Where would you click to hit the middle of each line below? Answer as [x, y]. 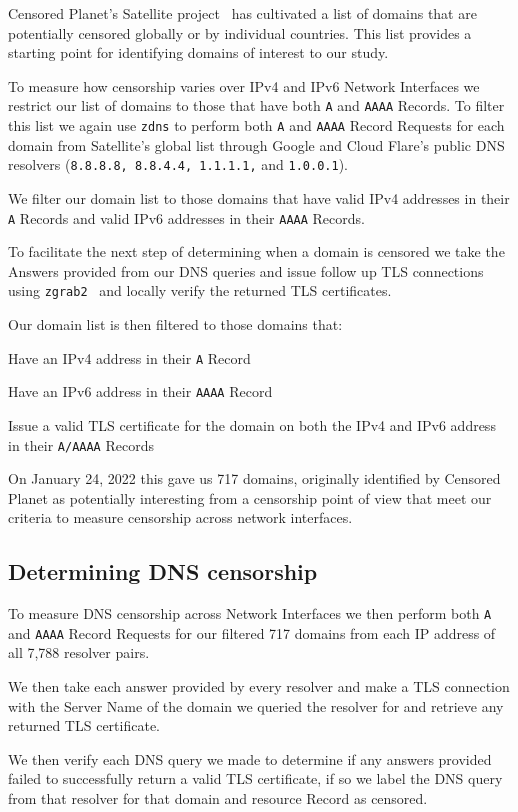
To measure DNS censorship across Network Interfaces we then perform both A [250, 613]
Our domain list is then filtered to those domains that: [175, 324]
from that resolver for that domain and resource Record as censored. [218, 798]
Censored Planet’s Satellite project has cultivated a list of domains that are [242, 13]
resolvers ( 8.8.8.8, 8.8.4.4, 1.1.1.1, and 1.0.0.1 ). [178, 164]
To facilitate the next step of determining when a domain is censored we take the [256, 251]
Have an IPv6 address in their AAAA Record [140, 391]
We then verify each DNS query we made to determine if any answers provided [250, 758]
